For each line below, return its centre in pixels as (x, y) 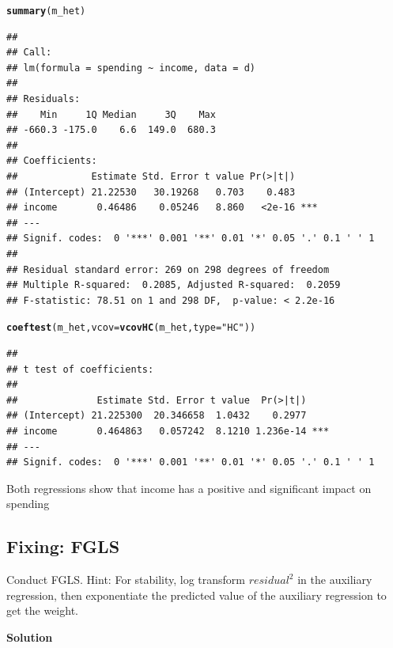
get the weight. (42, 610)
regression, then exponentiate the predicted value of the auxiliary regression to (196, 595)
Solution (30, 637)
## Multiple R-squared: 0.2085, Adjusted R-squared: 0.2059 (174, 285)
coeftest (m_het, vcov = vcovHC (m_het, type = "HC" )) (131, 328)
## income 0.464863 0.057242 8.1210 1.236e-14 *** (168, 431)
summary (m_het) (46, 11)
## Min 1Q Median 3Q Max (111, 114)
